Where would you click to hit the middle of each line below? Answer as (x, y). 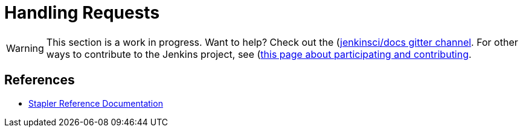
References (40, 80)
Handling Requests (82, 13)
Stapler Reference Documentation (96, 103)
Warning (25, 48)
